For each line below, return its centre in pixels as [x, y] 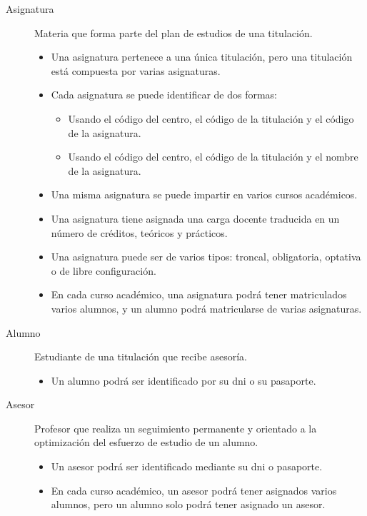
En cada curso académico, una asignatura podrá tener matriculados [199, 294]
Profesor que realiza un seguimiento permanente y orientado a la [176, 428]
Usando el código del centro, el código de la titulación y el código [211, 118]
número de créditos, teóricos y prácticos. [139, 232]
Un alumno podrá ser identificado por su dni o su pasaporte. [183, 380]
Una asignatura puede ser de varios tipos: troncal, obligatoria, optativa [206, 257]
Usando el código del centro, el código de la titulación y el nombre [213, 157]
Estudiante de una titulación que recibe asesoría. [141, 356]
